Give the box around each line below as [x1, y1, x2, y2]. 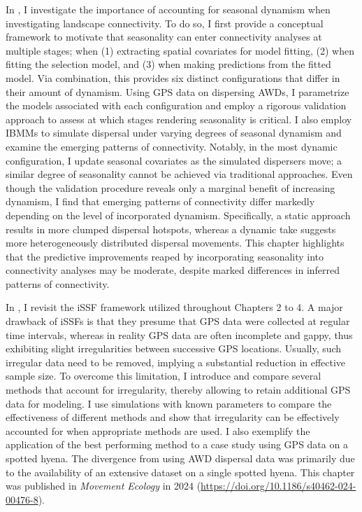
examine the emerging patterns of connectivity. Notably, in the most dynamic [6, 139, 338, 153]
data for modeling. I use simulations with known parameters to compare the [6, 396, 332, 410]
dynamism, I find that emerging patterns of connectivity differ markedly [6, 194, 315, 209]
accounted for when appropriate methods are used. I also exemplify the [6, 423, 310, 438]
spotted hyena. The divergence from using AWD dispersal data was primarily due [6, 451, 355, 465]
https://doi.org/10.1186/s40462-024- [201, 478, 356, 493]
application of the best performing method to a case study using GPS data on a [6, 437, 348, 452]
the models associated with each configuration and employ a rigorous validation [6, 98, 347, 113]
